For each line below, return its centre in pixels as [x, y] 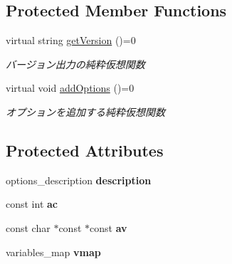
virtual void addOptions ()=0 [70, 88]
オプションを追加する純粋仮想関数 [85, 111]
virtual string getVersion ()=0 [71, 40]
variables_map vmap [53, 252]
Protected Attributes [85, 150]
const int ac [32, 204]
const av [109, 227]
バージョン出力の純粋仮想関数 [75, 64]
